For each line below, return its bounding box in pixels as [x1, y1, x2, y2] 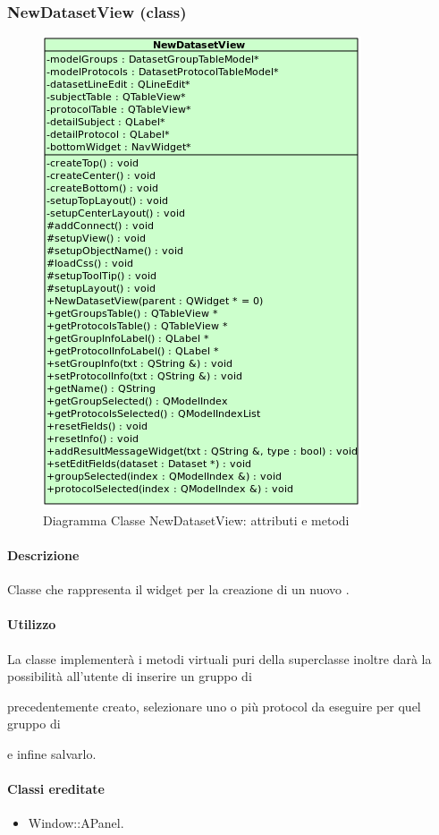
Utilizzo [7, 615, 56, 634]
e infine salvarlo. [7, 744, 97, 763]
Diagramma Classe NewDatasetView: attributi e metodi [43, 510, 350, 529]
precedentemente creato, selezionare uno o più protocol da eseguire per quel [7, 696, 421, 715]
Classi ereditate [7, 780, 105, 798]
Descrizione [7, 546, 80, 564]
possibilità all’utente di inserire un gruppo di [7, 667, 252, 686]
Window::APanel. [28, 814, 124, 832]
